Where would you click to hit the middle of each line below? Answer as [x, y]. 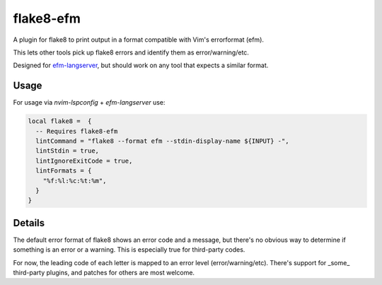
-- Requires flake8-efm [77, 131]
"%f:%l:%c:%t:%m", [75, 181]
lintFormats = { [64, 171]
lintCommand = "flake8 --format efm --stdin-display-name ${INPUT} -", [162, 141]
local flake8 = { [60, 121]
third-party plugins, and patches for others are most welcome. [104, 273]
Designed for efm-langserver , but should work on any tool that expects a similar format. [141, 65]
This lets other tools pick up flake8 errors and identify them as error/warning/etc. [131, 52]
